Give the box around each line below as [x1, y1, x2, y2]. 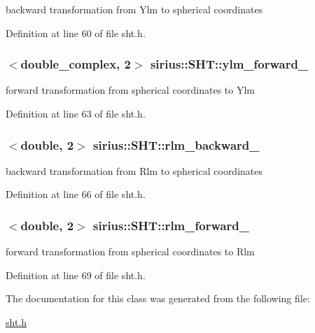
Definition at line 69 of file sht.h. [6, 267, 146, 282]
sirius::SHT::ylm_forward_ [150, 55, 309, 73]
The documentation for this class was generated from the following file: [6, 291, 310, 306]
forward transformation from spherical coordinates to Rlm [6, 244, 255, 259]
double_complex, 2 [20, 55, 131, 73]
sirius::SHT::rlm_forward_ [92, 216, 250, 234]
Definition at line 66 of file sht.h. [6, 187, 146, 201]
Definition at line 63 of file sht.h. [6, 106, 146, 120]
